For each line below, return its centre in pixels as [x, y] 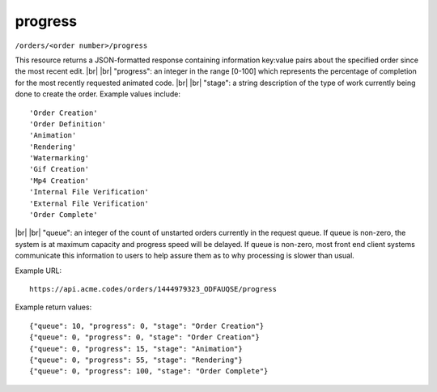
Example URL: [38, 271]
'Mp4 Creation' [59, 181]
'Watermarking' [59, 158]
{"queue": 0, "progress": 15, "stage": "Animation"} [136, 349]
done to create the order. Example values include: [98, 94]
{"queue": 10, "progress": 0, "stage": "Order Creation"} [147, 326]
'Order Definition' [68, 124]
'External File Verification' [89, 203]
